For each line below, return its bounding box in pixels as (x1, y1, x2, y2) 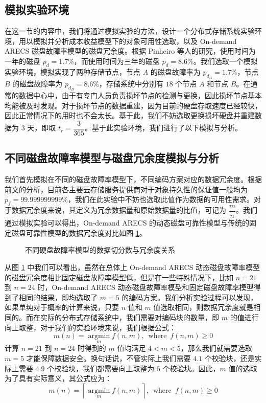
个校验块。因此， (162, 363, 220, 373)
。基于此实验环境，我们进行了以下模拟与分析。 (84, 122, 242, 133)
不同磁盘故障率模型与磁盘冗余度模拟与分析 (5, 150, 219, 166)
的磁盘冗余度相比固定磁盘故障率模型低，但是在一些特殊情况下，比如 (5, 272, 233, 282)
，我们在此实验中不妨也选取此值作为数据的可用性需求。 (67, 194, 254, 205)
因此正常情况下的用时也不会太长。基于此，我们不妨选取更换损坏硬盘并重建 (5, 110, 255, 121)
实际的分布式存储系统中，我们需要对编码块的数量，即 (40, 312, 219, 323)
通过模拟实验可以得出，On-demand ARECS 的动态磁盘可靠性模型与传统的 (5, 217, 250, 228)
